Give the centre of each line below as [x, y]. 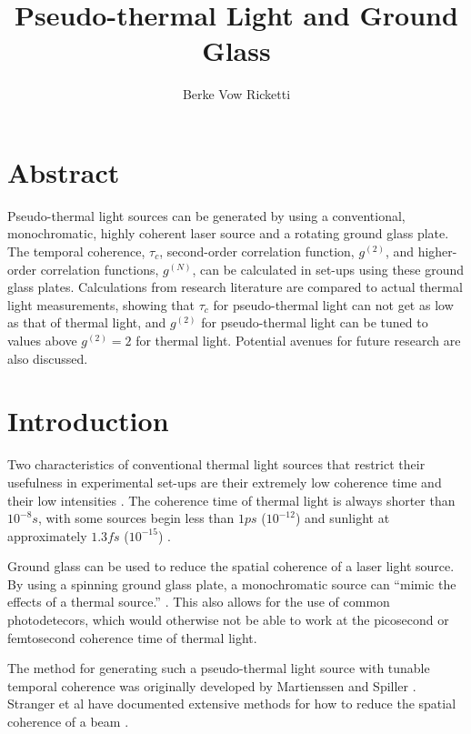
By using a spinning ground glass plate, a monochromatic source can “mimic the [232, 583]
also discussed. [48, 358]
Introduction [88, 421]
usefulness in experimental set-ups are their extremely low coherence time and [225, 482]
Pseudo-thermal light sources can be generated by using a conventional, [206, 215]
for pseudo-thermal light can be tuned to [315, 322]
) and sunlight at [342, 518]
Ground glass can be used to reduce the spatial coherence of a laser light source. [231, 566]
